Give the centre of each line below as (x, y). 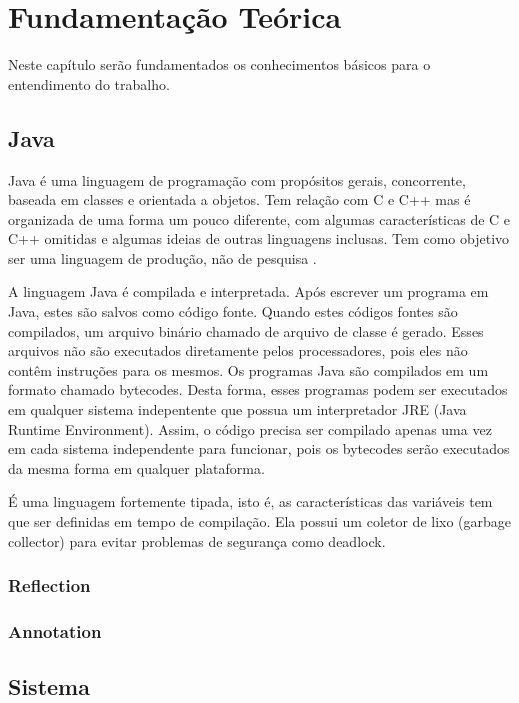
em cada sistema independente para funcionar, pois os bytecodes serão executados (259, 448)
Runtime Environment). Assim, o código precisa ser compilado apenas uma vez (250, 428)
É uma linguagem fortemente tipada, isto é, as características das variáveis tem (250, 501)
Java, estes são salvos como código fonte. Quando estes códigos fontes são (233, 311)
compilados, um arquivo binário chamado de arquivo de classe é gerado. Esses (246, 330)
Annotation (55, 630)
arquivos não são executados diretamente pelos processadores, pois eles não (238, 350)
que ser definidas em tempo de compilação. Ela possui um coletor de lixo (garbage (260, 521)
